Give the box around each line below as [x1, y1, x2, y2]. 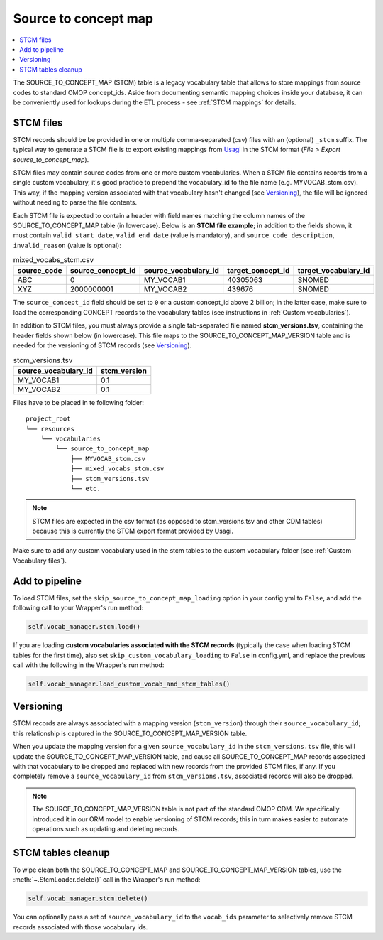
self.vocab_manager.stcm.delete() [28, 895, 148, 902]
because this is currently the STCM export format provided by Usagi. [32, 526, 233, 536]
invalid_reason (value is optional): [13, 241, 122, 249]
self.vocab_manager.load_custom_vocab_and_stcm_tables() [28, 679, 231, 688]
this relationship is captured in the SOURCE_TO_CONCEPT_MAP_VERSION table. [13, 729, 248, 738]
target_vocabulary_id [297, 266, 370, 276]
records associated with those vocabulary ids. [13, 922, 148, 931]
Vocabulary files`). [13, 556, 67, 565]
